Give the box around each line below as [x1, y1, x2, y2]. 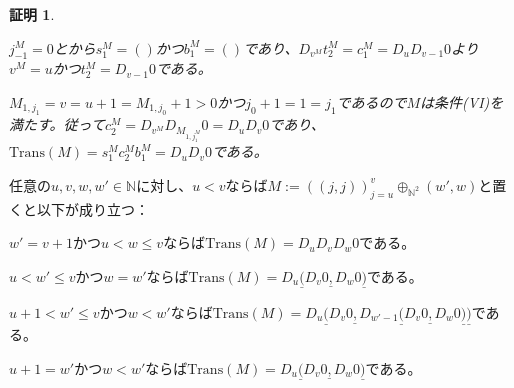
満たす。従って [9, 114, 105, 135]
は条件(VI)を [420, 91, 504, 112]
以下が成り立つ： [36, 198, 149, 219]
